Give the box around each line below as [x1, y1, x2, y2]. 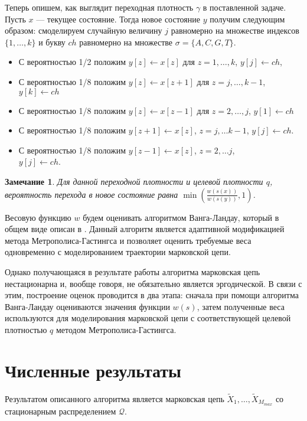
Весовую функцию [5, 211, 71, 223]
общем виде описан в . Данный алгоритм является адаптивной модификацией [5, 223, 285, 235]
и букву [38, 35, 66, 48]
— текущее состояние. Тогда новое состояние [36, 12, 200, 25]
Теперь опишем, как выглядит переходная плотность [5, 1, 194, 13]
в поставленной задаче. [203, 1, 286, 13]
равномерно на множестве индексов [171, 24, 299, 37]
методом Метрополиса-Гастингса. [56, 323, 177, 335]
